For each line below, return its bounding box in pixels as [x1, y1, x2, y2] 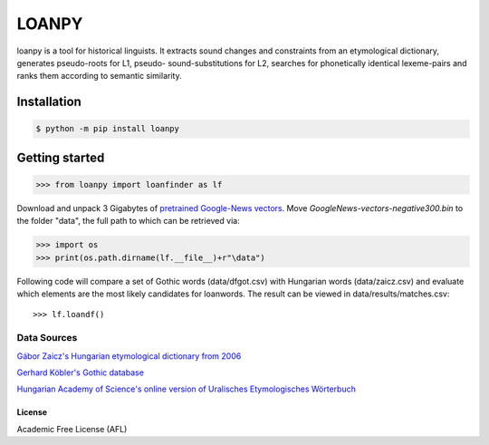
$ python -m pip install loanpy [35, 123, 180, 134]
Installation [16, 94, 81, 110]
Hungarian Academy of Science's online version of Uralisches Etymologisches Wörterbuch [16, 383, 357, 394]
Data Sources [16, 332, 78, 344]
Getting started [16, 150, 105, 165]
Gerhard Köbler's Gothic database [16, 367, 145, 378]
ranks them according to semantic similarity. [16, 71, 182, 82]
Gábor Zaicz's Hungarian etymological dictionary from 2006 [16, 350, 242, 362]
